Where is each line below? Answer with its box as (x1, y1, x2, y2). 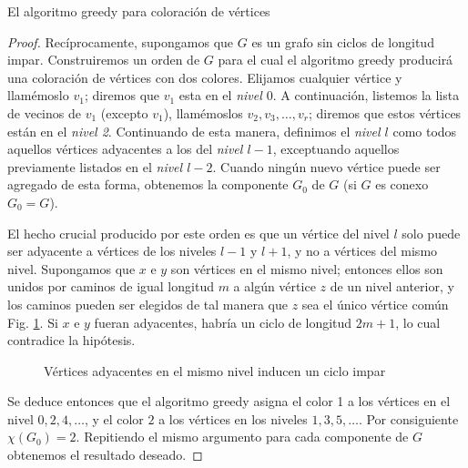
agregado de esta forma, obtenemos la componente (7, 175, 289, 194)
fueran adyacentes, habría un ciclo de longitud (94, 312, 352, 331)
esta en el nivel (178, 86, 262, 105)
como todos (392, 121, 457, 140)
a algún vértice (233, 277, 316, 296)
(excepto (100, 103, 148, 122)
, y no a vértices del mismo (287, 241, 438, 260)
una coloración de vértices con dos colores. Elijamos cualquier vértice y (7, 67, 402, 86)
